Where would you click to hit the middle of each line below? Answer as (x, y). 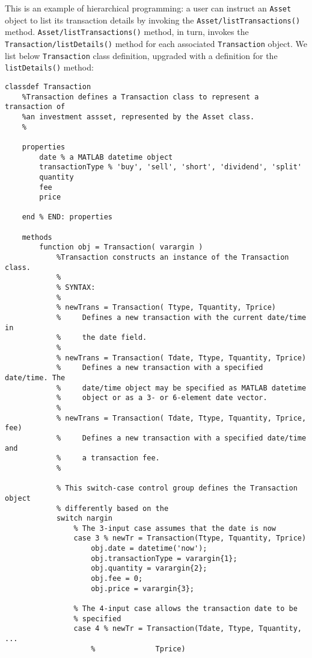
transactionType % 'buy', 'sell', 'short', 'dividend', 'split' (170, 167)
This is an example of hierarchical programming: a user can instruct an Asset (148, 8)
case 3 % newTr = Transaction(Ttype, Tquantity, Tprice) (190, 538)
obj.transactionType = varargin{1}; (164, 558)
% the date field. (102, 338)
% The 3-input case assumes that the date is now (175, 528)
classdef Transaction (48, 86)
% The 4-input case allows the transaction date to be (185, 609)
